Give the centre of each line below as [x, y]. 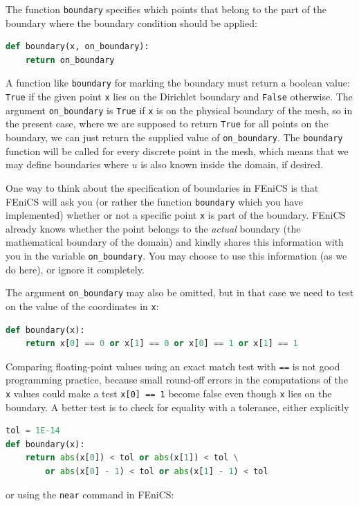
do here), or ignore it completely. [75, 269]
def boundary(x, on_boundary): [77, 47]
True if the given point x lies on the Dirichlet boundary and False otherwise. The [179, 97]
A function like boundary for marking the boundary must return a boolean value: [178, 83]
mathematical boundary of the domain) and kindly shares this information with [175, 242]
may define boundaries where [67, 164]
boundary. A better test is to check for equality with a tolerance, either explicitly [177, 407]
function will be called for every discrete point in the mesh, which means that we [177, 151]
